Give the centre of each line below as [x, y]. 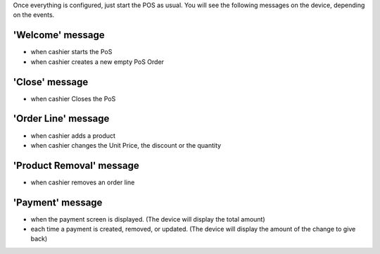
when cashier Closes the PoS [73, 99]
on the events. [34, 15]
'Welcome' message [59, 35]
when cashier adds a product [73, 135]
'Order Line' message [61, 119]
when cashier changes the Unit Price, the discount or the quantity [126, 145]
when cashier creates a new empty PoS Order [97, 62]
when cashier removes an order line [83, 182]
